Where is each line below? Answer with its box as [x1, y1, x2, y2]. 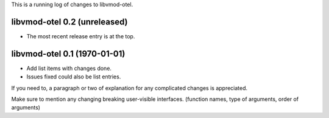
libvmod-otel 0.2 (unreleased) [11, 16, 128, 27]
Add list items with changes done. [26, 64, 112, 72]
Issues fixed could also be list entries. [26, 73, 121, 80]
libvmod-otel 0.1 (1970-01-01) [11, 49, 126, 59]
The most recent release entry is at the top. [26, 32, 135, 40]
